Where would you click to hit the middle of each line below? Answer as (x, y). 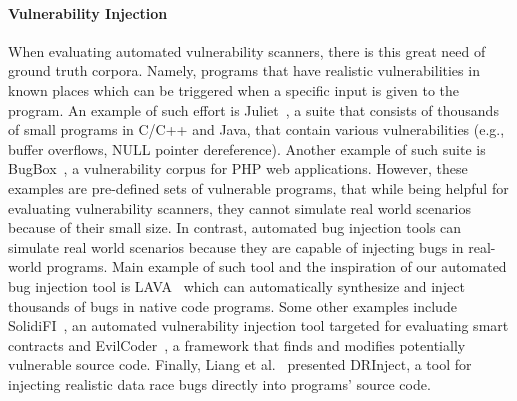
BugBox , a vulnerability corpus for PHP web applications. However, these (238, 168)
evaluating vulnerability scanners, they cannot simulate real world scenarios (239, 207)
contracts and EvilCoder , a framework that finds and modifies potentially (237, 344)
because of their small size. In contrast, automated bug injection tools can (235, 227)
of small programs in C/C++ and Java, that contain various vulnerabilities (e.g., (256, 129)
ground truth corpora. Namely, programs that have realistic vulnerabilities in (244, 70)
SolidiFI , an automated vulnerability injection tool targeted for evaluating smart (258, 325)
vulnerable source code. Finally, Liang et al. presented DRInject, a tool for (240, 364)
